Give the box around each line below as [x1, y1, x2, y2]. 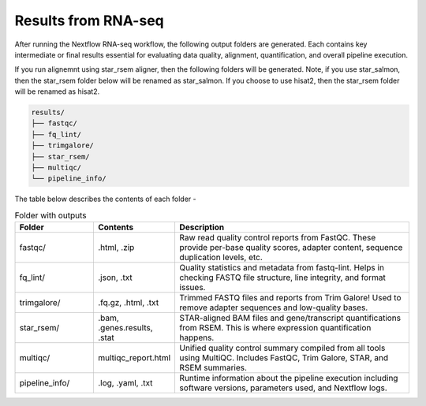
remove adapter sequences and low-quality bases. [179, 302, 368, 313]
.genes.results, [97, 322, 153, 333]
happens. [179, 332, 215, 343]
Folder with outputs [14, 210, 87, 221]
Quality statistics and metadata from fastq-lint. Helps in [179, 263, 384, 274]
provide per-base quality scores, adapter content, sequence [179, 242, 403, 253]
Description [179, 222, 225, 233]
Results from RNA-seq [14, 12, 165, 29]
